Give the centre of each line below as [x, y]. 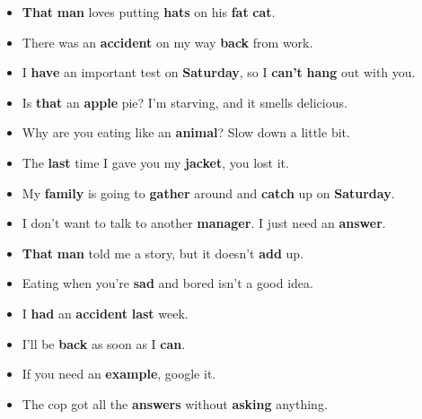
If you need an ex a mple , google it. [119, 374]
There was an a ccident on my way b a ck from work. [167, 42]
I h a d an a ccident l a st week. [105, 313]
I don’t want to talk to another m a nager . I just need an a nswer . [204, 223]
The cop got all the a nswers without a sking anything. [175, 403]
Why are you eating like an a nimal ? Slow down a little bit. [186, 132]
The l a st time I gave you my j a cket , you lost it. [155, 162]
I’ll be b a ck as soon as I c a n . [104, 343]
